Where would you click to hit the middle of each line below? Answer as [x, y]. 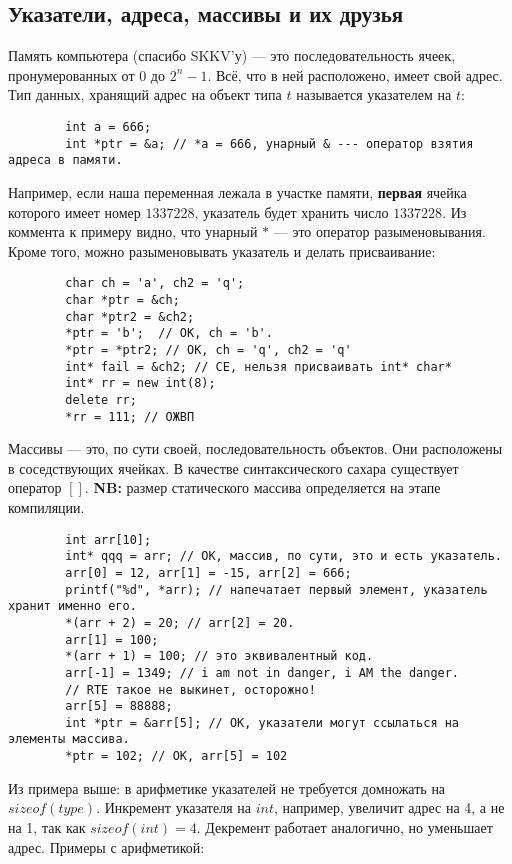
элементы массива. [69, 739]
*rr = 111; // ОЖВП [130, 416]
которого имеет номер [74, 211]
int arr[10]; [108, 539]
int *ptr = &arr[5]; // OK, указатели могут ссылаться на [262, 722]
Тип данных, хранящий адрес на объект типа [145, 94]
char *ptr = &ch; [122, 299]
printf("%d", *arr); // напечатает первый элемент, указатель [276, 589]
